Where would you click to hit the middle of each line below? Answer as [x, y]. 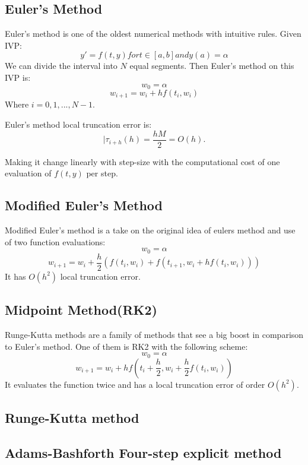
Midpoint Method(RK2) [81, 310]
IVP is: [18, 77]
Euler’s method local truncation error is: [78, 124]
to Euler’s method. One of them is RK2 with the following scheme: [126, 346]
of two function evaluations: [55, 241]
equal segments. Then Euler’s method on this [212, 66]
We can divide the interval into [61, 66]
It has [15, 276]
